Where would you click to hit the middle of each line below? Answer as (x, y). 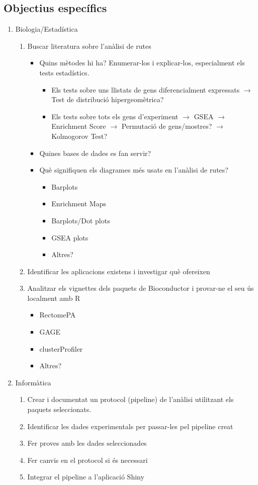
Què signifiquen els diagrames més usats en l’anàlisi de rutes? (134, 170)
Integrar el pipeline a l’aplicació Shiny (86, 477)
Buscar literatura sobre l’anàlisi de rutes (89, 46)
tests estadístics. (64, 72)
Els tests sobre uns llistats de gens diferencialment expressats (146, 89)
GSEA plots (70, 237)
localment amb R (54, 298)
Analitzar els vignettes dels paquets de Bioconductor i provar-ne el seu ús (141, 288)
